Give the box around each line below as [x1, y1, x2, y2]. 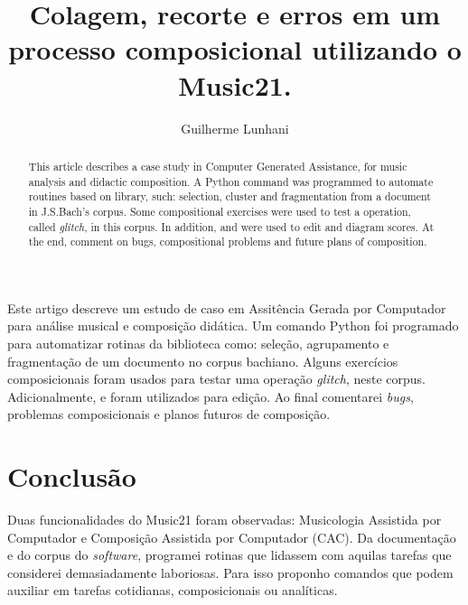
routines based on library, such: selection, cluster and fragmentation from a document [28, 189, 431, 204]
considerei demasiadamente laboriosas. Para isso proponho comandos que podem [7, 563, 454, 582]
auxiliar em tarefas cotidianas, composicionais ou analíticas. [7, 581, 338, 600]
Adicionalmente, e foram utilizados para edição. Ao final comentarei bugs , [7, 386, 414, 405]
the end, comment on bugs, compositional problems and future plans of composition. [28, 234, 427, 249]
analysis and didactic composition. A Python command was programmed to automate [28, 173, 434, 189]
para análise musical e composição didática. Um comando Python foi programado [7, 316, 459, 335]
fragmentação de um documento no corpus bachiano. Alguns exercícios [7, 351, 398, 370]
